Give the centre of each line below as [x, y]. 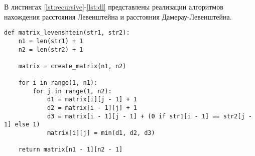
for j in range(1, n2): [72, 91]
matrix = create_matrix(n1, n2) [72, 66]
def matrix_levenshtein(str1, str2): [67, 33]
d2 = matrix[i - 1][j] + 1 [92, 108]
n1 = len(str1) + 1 [51, 41]
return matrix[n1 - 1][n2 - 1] [71, 150]
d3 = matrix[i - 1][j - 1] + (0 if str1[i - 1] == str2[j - [149, 116]
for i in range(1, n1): [58, 83]
